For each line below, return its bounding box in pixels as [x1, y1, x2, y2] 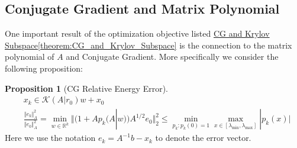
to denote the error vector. [155, 131, 251, 144]
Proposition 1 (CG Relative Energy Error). [5, 82, 169, 94]
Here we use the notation [5, 131, 96, 144]
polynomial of [5, 50, 54, 63]
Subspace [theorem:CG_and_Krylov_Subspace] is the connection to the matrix [5, 38, 292, 51]
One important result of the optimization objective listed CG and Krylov [5, 27, 270, 40]
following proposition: [5, 62, 83, 74]
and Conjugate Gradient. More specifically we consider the [66, 50, 279, 63]
